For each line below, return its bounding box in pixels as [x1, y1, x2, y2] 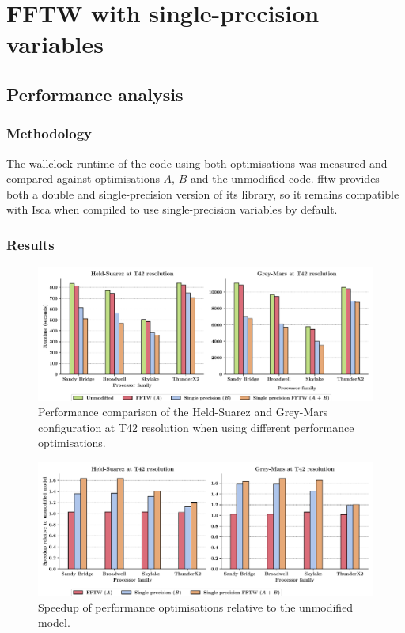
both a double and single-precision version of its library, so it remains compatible [6, 185, 399, 202]
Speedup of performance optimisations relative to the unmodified [38, 598, 354, 615]
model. [38, 614, 70, 631]
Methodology [6, 123, 93, 143]
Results [6, 234, 55, 254]
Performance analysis [6, 81, 184, 106]
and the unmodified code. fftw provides [190, 170, 380, 187]
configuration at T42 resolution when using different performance [38, 419, 354, 435]
